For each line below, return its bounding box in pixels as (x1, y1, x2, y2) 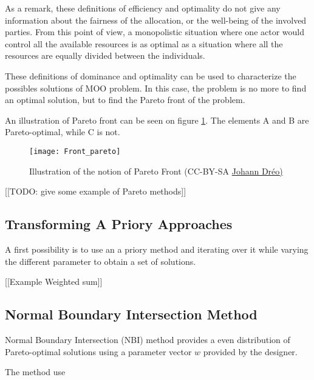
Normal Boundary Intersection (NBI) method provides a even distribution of (5, 333, 290, 345)
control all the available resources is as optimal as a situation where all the (5, 37, 283, 50)
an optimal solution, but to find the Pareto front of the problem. (5, 93, 245, 106)
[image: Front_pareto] (29, 147, 121, 156)
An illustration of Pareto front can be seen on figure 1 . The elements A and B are (5, 113, 309, 126)
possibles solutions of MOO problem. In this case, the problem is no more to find (5, 81, 307, 94)
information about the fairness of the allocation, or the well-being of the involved (5, 13, 307, 26)
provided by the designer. (203, 345, 298, 358)
